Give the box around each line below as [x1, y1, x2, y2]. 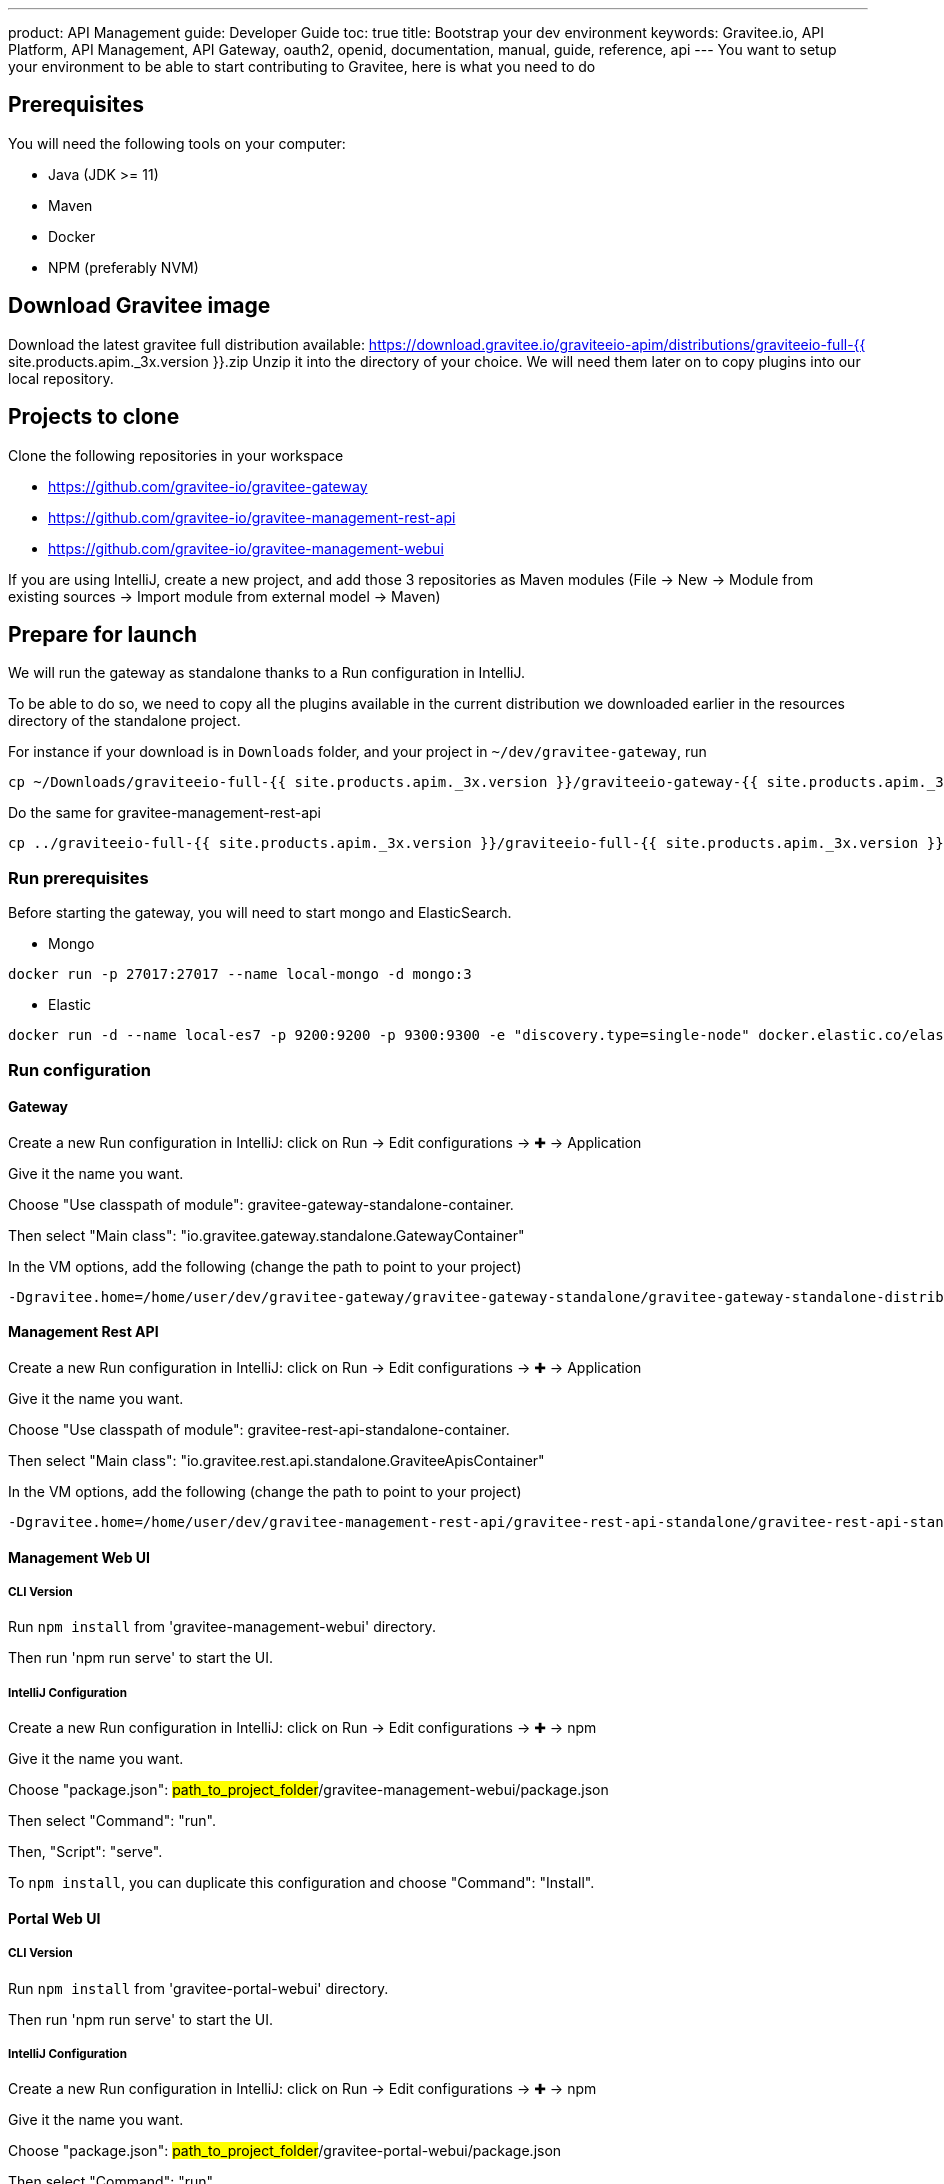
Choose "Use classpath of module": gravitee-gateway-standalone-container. [8, 1195, 514, 1213]
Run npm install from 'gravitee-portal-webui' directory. [8, 1979, 389, 1997]
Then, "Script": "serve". [8, 1843, 163, 1861]
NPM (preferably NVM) [48, 258, 199, 276]
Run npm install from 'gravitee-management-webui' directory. [8, 1618, 436, 1636]
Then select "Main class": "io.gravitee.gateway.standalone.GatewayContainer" [8, 1226, 525, 1244]
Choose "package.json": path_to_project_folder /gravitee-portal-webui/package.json [8, 2142, 562, 2160]
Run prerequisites [8, 867, 149, 888]
